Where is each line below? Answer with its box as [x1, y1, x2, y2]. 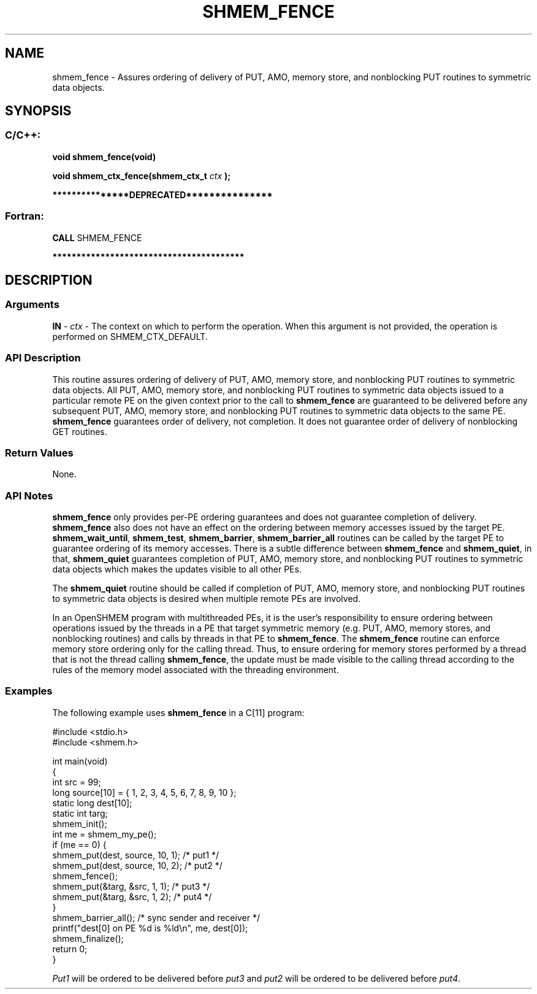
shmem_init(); [52, 818, 107, 829]
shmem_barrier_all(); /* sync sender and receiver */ [52, 912, 260, 923]
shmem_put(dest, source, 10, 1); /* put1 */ [52, 849, 219, 860]
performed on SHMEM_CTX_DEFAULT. [52, 331, 208, 342]
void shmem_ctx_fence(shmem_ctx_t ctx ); [52, 170, 231, 181]
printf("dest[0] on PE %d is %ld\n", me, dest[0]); [52, 922, 248, 933]
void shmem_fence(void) [52, 151, 156, 162]
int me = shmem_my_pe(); [52, 828, 157, 839]
